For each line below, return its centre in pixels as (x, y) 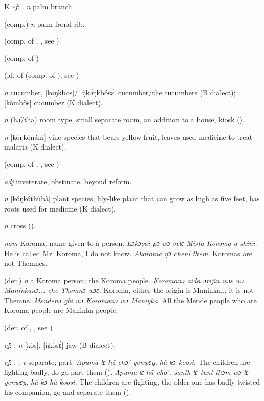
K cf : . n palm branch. (39, 6)
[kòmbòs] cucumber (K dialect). (54, 102)
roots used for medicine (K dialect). (60, 208)
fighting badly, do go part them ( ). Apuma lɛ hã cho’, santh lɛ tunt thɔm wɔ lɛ (126, 372)
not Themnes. (26, 263)
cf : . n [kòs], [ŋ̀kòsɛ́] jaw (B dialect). (60, 344)
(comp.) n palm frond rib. (45, 23)
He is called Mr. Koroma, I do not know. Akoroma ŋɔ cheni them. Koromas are (128, 253)
